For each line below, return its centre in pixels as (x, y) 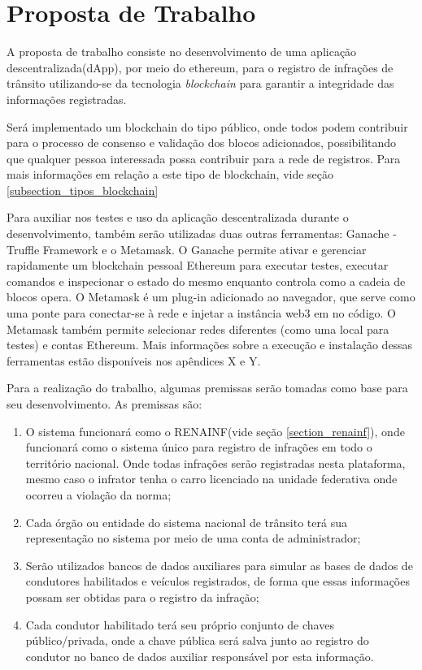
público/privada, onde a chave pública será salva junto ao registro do (197, 640)
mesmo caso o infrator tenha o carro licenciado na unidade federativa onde (211, 479)
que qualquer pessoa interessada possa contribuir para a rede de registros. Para (204, 158)
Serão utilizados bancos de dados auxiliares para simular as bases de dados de (219, 565)
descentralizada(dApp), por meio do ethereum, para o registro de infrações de (200, 67)
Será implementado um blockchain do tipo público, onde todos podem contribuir (207, 126)
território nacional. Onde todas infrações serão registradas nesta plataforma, (215, 463)
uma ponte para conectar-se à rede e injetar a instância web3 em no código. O (201, 313)
